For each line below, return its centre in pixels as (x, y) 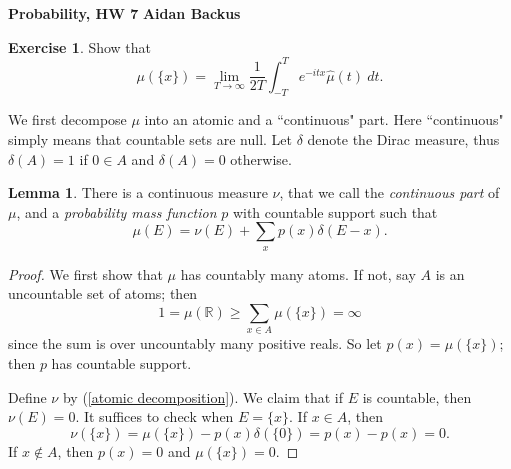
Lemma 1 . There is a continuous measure (138, 192)
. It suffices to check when (154, 416)
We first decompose (67, 119)
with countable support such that (335, 211)
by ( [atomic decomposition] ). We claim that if (203, 396)
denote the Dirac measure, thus (403, 139)
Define (27, 396)
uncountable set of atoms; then (103, 293)
